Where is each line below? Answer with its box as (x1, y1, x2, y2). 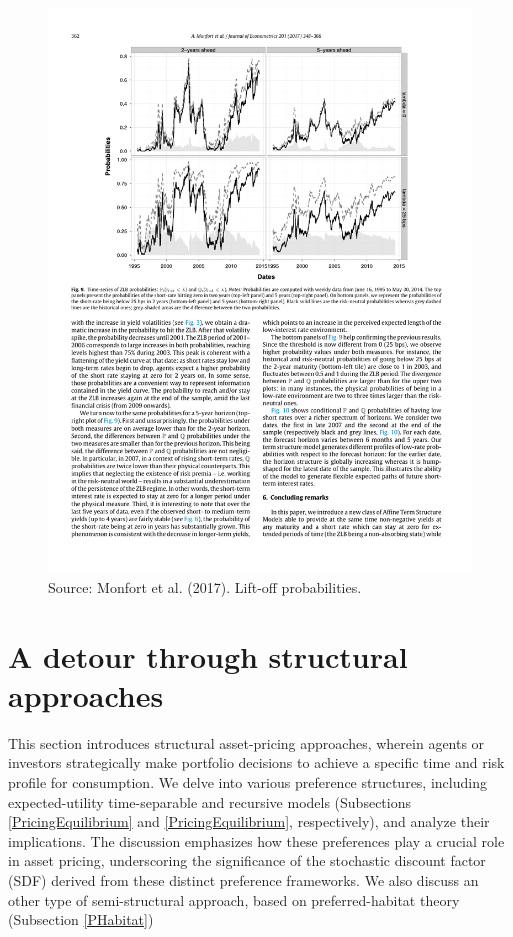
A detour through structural (8, 635, 408, 676)
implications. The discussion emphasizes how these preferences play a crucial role (8, 830, 505, 851)
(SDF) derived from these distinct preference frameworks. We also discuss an (8, 869, 479, 890)
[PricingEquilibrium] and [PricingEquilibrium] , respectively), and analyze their (8, 811, 490, 832)
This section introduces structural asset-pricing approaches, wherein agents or (8, 732, 485, 753)
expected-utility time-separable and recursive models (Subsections (8, 791, 411, 812)
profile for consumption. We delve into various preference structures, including (8, 772, 487, 793)
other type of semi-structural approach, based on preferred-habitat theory (8, 889, 460, 910)
